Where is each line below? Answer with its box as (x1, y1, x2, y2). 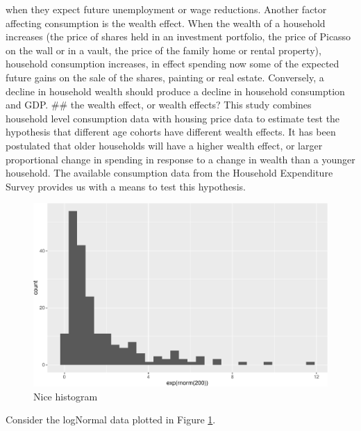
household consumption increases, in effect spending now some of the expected (6, 56, 339, 71)
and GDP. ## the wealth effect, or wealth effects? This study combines (6, 97, 312, 112)
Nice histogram (33, 389, 98, 403)
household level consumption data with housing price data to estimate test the (6, 111, 340, 125)
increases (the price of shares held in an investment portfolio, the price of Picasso (6, 29, 351, 44)
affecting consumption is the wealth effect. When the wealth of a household (6, 15, 326, 30)
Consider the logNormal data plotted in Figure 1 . (6, 412, 216, 427)
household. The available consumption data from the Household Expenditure (6, 165, 333, 180)
